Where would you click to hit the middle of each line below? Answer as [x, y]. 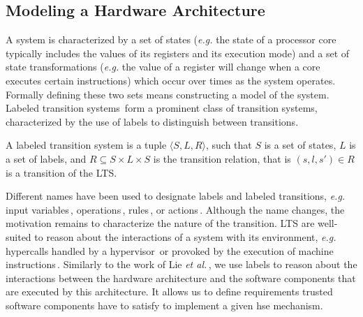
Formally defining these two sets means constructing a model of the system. [168, 94]
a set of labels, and [46, 158]
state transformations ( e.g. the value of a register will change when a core [163, 67]
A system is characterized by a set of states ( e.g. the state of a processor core [171, 39]
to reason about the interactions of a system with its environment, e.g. [185, 236]
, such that [229, 145]
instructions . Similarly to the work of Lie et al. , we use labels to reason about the [181, 264]
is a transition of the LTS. [61, 172]
